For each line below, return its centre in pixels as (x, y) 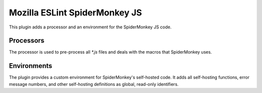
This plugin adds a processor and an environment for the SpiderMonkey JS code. (90, 27)
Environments (31, 66)
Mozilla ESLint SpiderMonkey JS (75, 13)
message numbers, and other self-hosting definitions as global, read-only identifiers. (94, 84)
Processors (27, 41)
